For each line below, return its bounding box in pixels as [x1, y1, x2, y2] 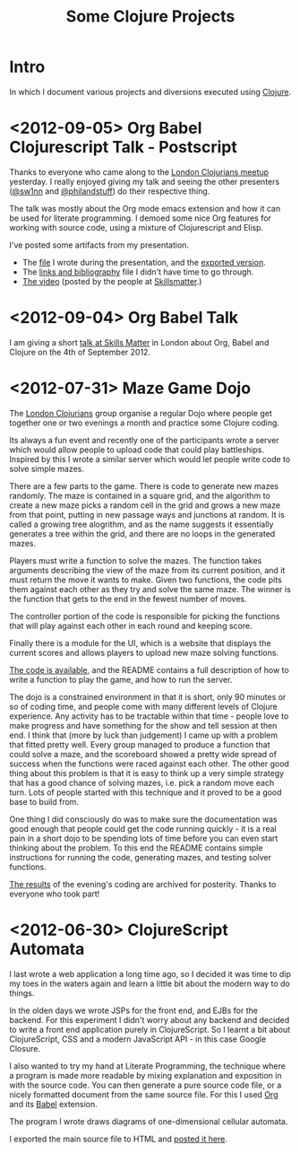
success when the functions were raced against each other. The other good [9, 758, 289, 769]
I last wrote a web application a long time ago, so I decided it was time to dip [9, 968, 291, 979]
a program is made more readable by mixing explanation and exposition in [9, 1070, 282, 1080]
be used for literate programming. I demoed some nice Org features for [9, 213, 271, 223]
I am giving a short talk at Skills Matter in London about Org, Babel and [9, 336, 270, 347]
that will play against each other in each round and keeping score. [9, 620, 253, 631]
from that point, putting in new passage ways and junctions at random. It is [9, 509, 285, 520]
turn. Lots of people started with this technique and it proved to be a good [9, 787, 282, 798]
